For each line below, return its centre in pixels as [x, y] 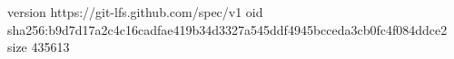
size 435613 [39, 47]
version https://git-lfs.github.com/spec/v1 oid [135, 12]
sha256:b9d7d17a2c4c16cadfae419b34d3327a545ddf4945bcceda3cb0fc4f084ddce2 [227, 29]
